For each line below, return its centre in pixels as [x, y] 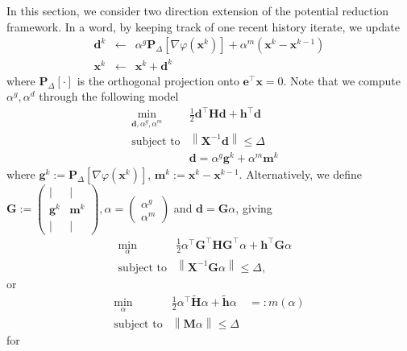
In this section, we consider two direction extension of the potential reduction [198, 10]
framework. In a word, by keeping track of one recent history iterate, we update [203, 26]
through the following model [109, 96]
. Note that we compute [342, 80]
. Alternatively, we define [301, 173]
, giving [254, 208]
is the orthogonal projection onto [158, 80]
